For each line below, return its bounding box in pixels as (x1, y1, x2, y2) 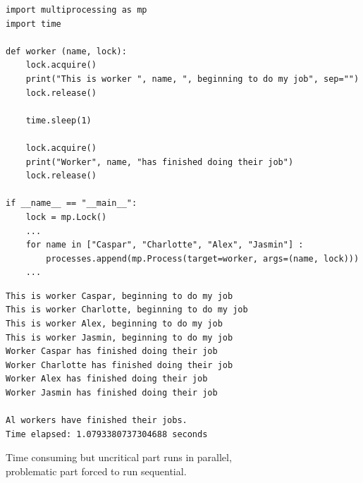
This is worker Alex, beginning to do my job (6, 319, 223, 329)
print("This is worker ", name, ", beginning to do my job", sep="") (25, 73, 359, 84)
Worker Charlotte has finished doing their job (6, 360, 233, 370)
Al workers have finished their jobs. (6, 415, 187, 426)
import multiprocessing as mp (6, 5, 147, 15)
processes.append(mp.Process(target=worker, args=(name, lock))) (46, 253, 359, 264)
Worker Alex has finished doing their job (6, 374, 208, 384)
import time (6, 18, 61, 29)
